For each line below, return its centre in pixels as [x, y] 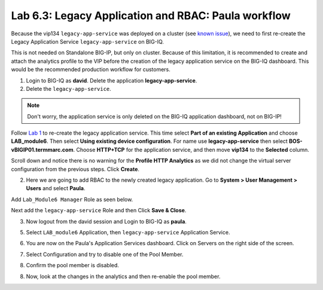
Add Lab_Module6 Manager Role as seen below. [72, 199]
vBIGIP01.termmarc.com [42, 149]
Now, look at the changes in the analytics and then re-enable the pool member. [123, 276]
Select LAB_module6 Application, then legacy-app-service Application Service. [128, 232]
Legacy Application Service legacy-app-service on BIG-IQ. [88, 41]
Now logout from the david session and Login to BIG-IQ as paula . [106, 221]
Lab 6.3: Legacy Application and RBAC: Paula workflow [151, 16]
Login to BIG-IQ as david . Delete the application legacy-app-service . [112, 80]
